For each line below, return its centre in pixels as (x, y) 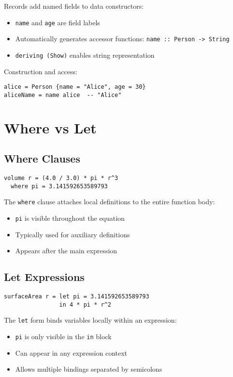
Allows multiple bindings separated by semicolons (89, 369)
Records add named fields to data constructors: (74, 6)
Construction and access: (41, 71)
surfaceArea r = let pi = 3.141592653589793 (77, 297)
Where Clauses (42, 158)
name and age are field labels (58, 22)
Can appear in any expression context (71, 352)
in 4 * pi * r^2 (85, 304)
